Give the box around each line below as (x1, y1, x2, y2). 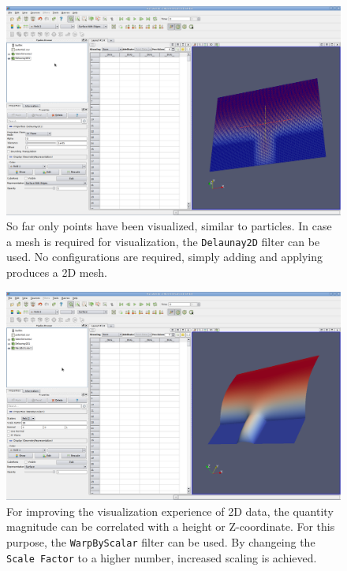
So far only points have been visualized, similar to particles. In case (6, 218, 332, 234)
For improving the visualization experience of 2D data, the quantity (6, 502, 334, 519)
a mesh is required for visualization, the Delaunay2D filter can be (6, 233, 320, 249)
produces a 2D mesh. (6, 264, 107, 281)
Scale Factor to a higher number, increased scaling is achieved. (6, 549, 317, 565)
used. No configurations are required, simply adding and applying (6, 248, 323, 265)
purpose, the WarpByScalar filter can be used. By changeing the (6, 533, 315, 550)
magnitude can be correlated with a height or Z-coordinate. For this (6, 518, 335, 535)
